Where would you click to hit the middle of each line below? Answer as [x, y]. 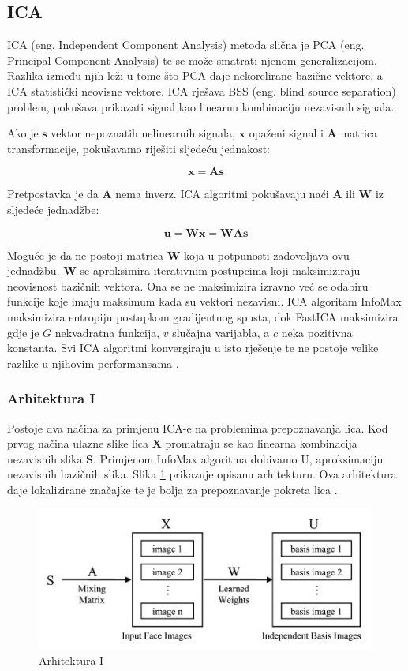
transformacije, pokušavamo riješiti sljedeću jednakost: [139, 148]
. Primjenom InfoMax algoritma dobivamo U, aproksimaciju [238, 458]
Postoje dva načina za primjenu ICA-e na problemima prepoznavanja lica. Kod [198, 427]
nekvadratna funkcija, [107, 332]
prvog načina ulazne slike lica [78, 443]
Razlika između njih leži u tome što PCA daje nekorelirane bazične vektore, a [195, 75]
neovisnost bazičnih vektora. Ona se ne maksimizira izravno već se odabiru [188, 285]
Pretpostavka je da [53, 194]
